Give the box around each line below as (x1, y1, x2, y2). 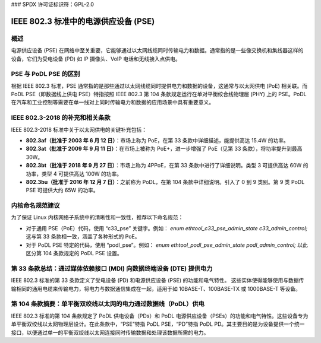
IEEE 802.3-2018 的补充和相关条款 (11, 113, 111, 122)
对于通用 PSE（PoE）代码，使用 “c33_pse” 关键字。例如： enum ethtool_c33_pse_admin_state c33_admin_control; (26, 224, 308, 231)
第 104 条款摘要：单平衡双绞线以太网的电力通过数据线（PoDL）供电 (11, 300, 205, 308)
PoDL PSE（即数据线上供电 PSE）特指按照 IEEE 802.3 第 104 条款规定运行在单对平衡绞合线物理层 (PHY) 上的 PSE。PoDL (11, 91, 307, 98)
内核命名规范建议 (11, 202, 60, 210)
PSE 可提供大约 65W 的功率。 (26, 187, 99, 194)
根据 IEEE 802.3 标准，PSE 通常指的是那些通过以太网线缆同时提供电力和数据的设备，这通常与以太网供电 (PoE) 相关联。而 (11, 82, 308, 89)
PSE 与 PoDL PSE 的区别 (11, 70, 80, 78)
